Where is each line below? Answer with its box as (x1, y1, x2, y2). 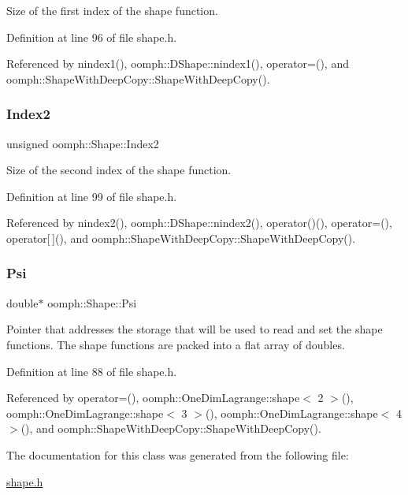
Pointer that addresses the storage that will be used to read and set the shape (6, 321, 383, 337)
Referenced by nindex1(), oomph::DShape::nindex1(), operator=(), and (6, 55, 349, 72)
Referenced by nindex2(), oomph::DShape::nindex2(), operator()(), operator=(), (6, 214, 392, 231)
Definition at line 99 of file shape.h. (6, 188, 177, 204)
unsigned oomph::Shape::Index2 (6, 135, 159, 151)
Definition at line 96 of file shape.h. (6, 28, 177, 45)
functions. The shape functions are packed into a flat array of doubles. (6, 336, 345, 352)
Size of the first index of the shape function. (6, 2, 218, 18)
